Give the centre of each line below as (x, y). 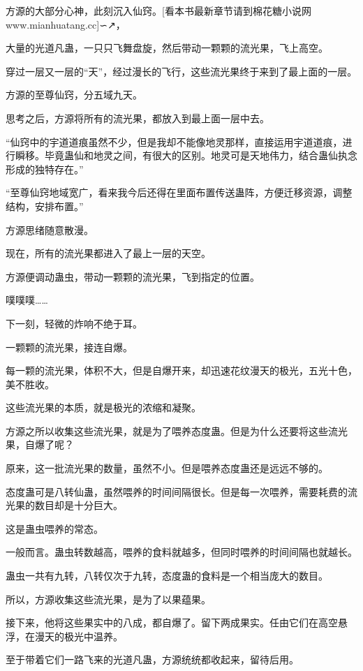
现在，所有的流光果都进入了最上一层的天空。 (108, 253)
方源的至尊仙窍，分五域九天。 (74, 95)
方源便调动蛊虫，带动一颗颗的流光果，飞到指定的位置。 (133, 276)
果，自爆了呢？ (40, 444)
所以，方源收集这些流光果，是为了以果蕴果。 (108, 599)
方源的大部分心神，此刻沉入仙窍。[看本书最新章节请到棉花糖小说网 (158, 10)
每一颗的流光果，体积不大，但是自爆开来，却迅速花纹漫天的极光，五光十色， (181, 370)
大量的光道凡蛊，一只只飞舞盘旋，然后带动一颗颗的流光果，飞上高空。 (167, 48)
